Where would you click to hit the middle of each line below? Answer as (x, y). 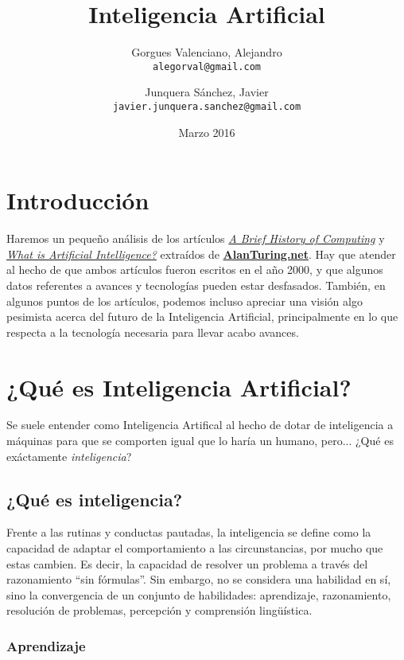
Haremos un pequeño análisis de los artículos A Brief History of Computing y (196, 238)
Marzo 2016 (207, 132)
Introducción (78, 200)
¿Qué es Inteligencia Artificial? (179, 387)
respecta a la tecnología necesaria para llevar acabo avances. (153, 332)
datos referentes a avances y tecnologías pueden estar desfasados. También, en (196, 285)
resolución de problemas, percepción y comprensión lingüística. (159, 610)
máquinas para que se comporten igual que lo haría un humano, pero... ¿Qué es (200, 441)
